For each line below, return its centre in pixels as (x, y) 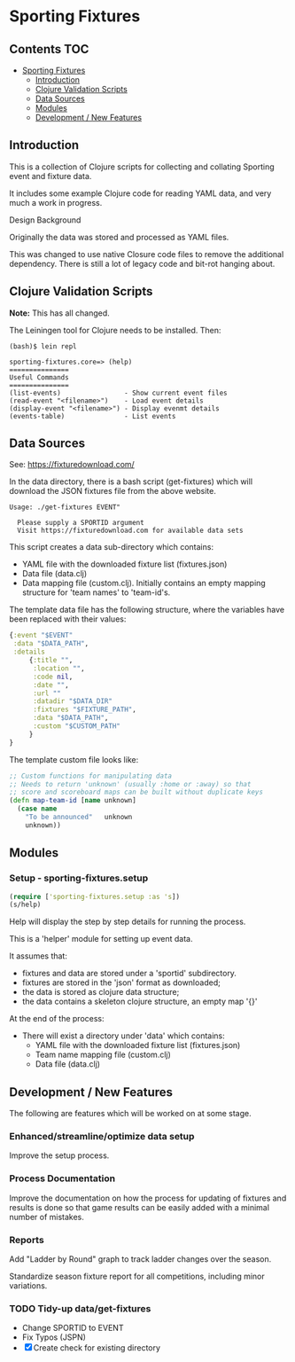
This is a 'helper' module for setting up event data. (101, 939)
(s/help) (25, 905)
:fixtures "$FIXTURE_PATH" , (85, 710)
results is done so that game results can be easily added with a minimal (140, 1207)
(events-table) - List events (93, 416)
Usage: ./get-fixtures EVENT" (65, 507)
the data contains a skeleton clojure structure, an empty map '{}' (140, 1002)
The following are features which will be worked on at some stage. (130, 1114)
